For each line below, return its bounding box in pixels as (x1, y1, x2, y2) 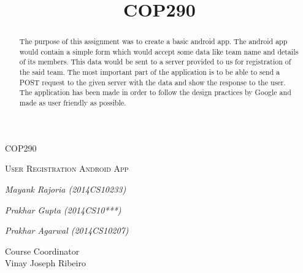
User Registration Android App (5, 162, 129, 175)
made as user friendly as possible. (19, 98, 126, 108)
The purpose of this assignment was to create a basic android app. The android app (19, 36, 288, 47)
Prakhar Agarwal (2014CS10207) (5, 224, 129, 237)
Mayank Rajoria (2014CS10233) (5, 182, 126, 195)
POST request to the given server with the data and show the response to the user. (19, 77, 286, 87)
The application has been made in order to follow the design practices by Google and (19, 87, 291, 98)
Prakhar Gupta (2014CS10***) (5, 203, 121, 216)
